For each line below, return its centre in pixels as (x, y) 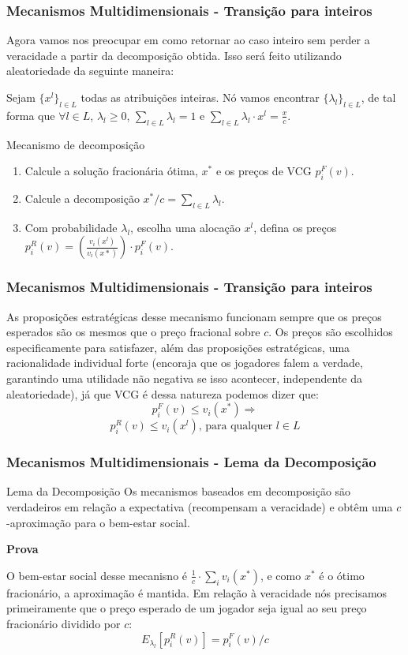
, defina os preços (295, 227)
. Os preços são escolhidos (331, 332)
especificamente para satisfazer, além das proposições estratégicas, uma (178, 347)
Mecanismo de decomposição (76, 144)
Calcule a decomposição (82, 198)
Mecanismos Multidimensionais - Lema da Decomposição (191, 462)
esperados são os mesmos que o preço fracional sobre (133, 332)
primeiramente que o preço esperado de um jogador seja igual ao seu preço (187, 608)
